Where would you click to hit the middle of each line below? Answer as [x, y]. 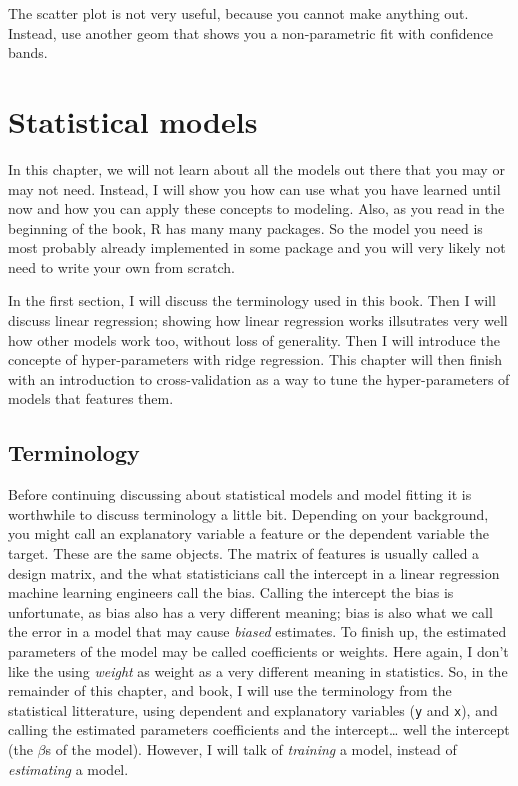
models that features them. [91, 398]
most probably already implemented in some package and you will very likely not [257, 247]
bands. [28, 52]
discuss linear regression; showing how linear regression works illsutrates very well [258, 320]
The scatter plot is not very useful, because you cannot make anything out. [238, 13]
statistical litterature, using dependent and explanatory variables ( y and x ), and [253, 709]
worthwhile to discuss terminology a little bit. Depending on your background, [248, 513]
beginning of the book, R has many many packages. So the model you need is [245, 227]
